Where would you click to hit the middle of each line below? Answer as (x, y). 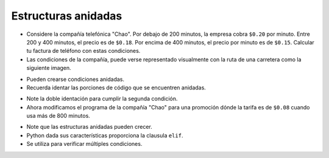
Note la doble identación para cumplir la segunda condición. (102, 99)
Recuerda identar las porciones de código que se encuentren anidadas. (116, 88)
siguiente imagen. (49, 68)
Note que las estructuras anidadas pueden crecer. (89, 127)
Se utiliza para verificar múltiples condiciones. (84, 144)
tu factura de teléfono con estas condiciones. (83, 51)
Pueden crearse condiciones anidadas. (76, 79)
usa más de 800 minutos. (58, 116)
